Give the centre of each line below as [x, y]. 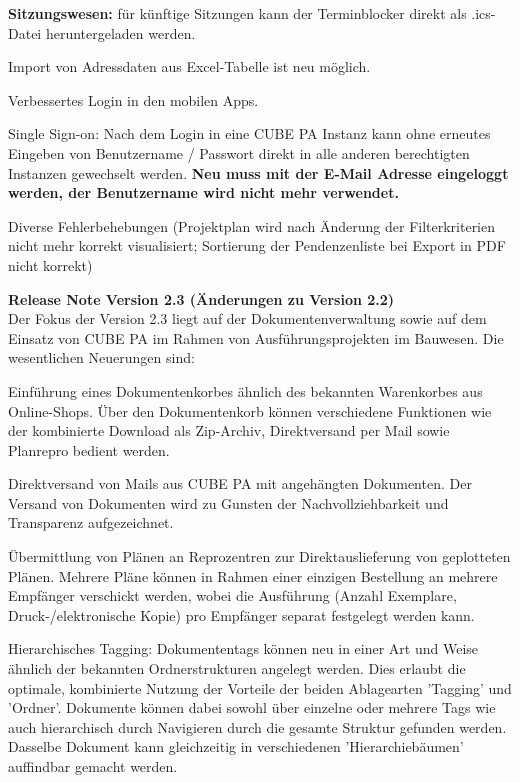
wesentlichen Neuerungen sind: [101, 357]
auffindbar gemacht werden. [93, 766]
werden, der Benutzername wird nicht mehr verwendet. [203, 192]
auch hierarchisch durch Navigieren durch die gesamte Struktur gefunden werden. [257, 726]
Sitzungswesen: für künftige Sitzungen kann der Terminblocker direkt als [237, 13]
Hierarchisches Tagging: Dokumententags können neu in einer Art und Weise [243, 648]
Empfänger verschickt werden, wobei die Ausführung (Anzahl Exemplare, [232, 595]
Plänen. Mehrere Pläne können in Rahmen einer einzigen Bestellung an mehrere [253, 575]
